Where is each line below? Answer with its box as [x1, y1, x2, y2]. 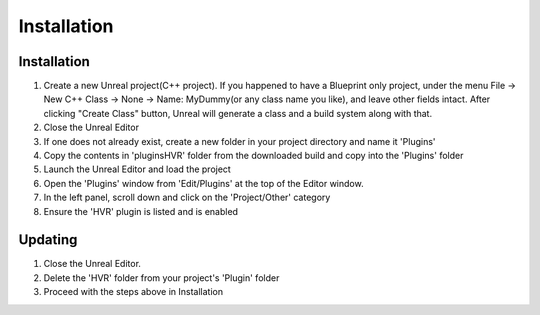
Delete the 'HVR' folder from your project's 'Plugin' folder [43, 271, 280, 284]
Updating [18, 231, 78, 249]
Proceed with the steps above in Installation [43, 286, 224, 298]
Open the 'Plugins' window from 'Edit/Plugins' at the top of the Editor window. [43, 177, 364, 189]
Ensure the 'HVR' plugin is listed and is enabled [43, 205, 239, 217]
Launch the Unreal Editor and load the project [43, 163, 232, 175]
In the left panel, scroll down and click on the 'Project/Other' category [43, 191, 331, 204]
